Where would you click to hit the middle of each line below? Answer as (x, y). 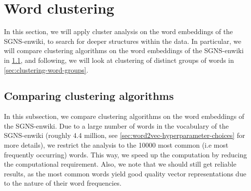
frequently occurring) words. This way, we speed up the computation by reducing (125, 154)
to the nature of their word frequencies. (63, 183)
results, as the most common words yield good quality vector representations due (125, 173)
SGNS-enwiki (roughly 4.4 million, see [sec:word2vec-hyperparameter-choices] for (125, 135)
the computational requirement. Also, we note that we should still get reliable (120, 164)
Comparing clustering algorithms (89, 96)
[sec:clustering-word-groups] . (46, 69)
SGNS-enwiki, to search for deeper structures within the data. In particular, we (123, 41)
